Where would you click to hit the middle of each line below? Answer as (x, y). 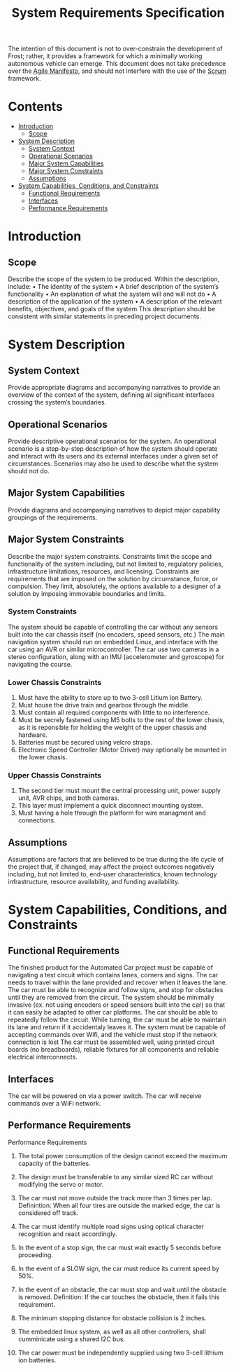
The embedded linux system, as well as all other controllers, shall (112, 1331)
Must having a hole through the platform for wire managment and (112, 813)
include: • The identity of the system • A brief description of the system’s (114, 287)
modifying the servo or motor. (61, 1184)
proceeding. (35, 1255)
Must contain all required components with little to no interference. (114, 712)
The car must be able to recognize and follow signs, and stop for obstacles (116, 990)
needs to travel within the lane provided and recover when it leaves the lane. (118, 982)
